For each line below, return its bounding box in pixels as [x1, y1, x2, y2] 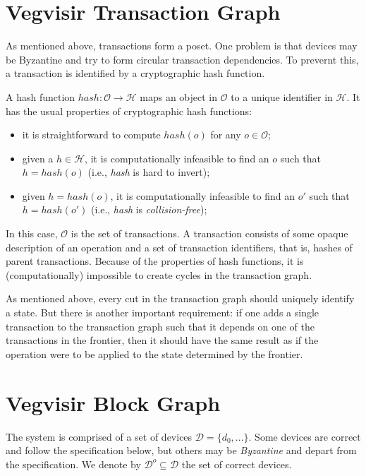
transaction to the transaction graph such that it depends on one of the [6, 319, 315, 333]
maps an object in [140, 89, 218, 104]
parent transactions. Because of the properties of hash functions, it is [6, 254, 304, 268]
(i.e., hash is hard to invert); [87, 165, 210, 179]
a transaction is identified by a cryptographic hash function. [6, 66, 265, 81]
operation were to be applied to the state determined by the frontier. [6, 346, 303, 361]
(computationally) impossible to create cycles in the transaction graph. [6, 267, 312, 282]
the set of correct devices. [181, 456, 292, 471]
